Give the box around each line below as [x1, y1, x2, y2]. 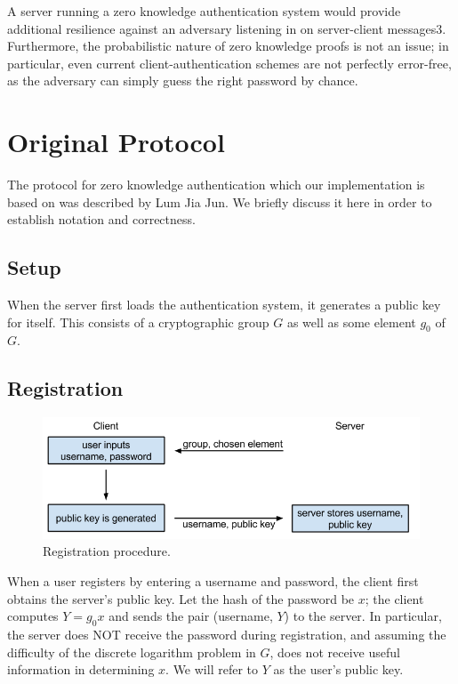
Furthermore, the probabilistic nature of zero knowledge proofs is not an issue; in [7, 36, 449, 55]
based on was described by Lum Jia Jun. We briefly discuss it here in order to [7, 192, 432, 211]
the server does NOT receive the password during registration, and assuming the [7, 625, 446, 644]
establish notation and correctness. [7, 210, 196, 229]
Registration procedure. [43, 542, 171, 560]
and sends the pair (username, [108, 607, 273, 625]
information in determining [7, 660, 155, 679]
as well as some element [286, 312, 416, 331]
